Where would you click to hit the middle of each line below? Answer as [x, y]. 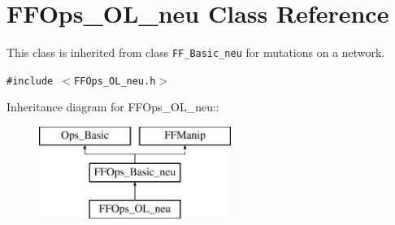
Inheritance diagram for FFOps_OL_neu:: [113, 107]
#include [30, 81]
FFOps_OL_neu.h [115, 81]
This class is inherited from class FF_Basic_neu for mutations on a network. [196, 52]
